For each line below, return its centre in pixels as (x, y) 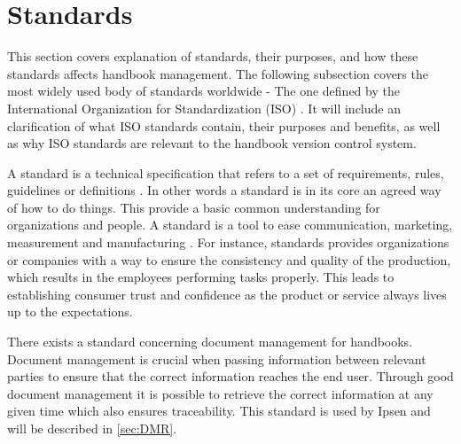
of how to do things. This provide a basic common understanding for (194, 207)
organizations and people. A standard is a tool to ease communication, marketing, (230, 225)
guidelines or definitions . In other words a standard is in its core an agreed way (224, 190)
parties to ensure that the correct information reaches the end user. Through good (230, 376)
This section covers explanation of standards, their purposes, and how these (213, 56)
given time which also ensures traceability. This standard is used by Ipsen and (219, 411)
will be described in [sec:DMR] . (92, 428)
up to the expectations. (70, 312)
